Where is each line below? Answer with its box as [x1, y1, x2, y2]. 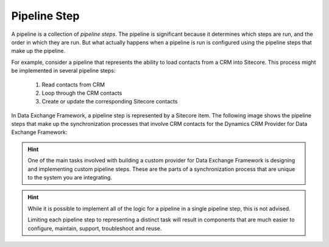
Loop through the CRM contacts [41, 89, 122, 97]
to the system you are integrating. [27, 174, 113, 181]
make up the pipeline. [11, 47, 66, 55]
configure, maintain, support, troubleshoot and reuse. [27, 224, 162, 232]
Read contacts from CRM [41, 81, 105, 88]
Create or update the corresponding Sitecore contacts [41, 98, 178, 105]
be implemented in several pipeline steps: [11, 67, 116, 74]
